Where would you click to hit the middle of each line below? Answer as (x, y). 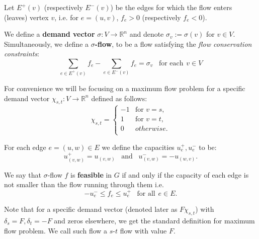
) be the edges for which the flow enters (171, 7)
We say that (23, 174)
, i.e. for (67, 17)
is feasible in (91, 174)
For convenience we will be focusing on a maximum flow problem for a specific (125, 88)
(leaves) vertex (26, 17)
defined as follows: (119, 98)
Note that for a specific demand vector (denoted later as (91, 209)
